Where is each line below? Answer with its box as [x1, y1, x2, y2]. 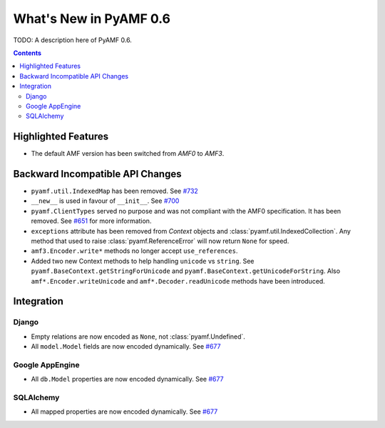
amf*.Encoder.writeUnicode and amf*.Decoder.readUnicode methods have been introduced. [31, 277, 326, 285]
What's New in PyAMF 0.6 [13, 11, 171, 26]
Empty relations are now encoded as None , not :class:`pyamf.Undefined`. [31, 332, 246, 341]
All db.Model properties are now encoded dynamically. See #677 [31, 375, 224, 384]
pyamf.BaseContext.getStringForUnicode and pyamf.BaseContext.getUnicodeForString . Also [31, 267, 341, 275]
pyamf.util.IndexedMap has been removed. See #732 [31, 186, 199, 196]
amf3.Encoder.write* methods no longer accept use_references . [31, 247, 238, 255]
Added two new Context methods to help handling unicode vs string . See [31, 257, 255, 265]
